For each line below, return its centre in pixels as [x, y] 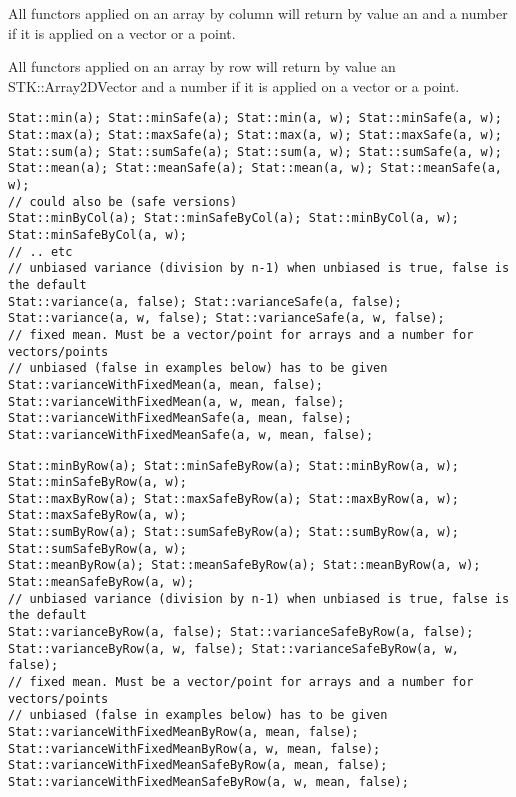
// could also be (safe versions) [123, 201]
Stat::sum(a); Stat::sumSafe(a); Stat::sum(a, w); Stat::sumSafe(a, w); [255, 151]
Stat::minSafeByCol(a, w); [97, 234]
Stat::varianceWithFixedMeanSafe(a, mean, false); [180, 418]
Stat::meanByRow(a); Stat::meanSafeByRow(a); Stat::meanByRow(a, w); [244, 565]
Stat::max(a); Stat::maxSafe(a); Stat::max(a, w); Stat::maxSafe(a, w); [255, 135]
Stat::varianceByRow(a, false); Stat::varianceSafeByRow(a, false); [241, 632]
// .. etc [40, 251]
